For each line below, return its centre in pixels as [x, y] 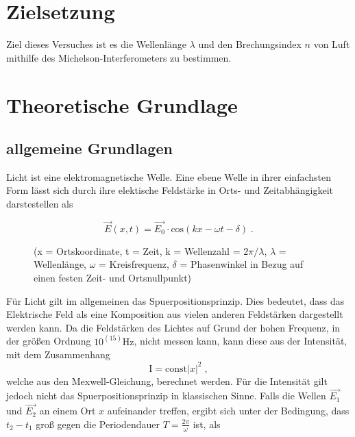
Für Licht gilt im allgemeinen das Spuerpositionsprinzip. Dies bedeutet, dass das [175, 300]
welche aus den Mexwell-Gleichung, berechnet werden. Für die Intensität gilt [167, 380]
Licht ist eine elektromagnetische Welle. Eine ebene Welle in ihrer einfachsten [169, 176]
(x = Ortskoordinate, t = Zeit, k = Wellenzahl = [137, 250]
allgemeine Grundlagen [89, 148]
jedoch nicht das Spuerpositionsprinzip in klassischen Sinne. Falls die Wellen [166, 396]
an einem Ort [68, 411]
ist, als [207, 424]
